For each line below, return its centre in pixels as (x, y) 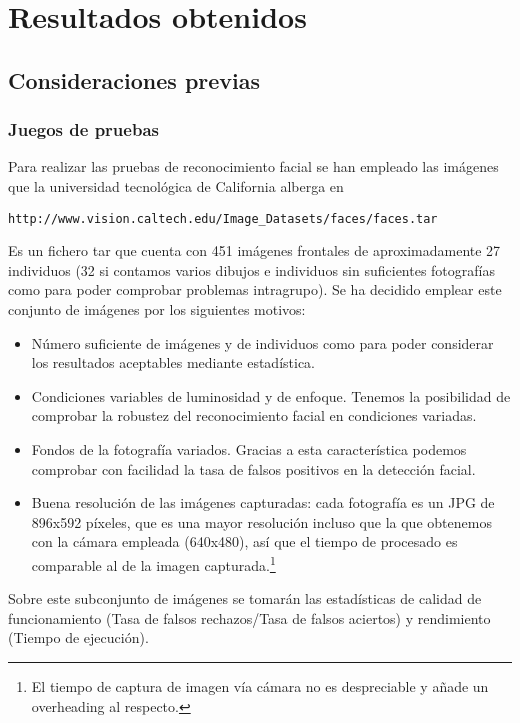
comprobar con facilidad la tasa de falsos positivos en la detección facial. (253, 468)
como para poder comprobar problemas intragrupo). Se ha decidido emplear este (255, 289)
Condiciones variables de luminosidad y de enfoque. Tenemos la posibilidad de (271, 395)
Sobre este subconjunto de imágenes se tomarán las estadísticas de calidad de (245, 598)
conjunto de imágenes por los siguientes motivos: (157, 309)
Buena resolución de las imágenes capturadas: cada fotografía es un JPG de (263, 502)
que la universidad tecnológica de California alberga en (176, 185)
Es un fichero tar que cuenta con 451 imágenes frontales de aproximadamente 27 (254, 250)
